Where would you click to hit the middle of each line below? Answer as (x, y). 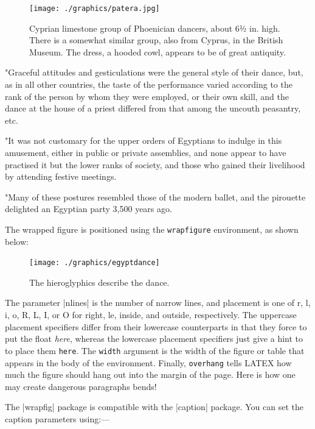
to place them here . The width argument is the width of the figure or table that (155, 350)
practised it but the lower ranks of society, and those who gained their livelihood (155, 164)
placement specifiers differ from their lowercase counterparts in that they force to (156, 326)
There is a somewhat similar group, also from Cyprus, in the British (156, 40)
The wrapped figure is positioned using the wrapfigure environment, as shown (152, 229)
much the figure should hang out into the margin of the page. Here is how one (150, 374)
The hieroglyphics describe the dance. (99, 282)
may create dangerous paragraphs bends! (81, 386)
